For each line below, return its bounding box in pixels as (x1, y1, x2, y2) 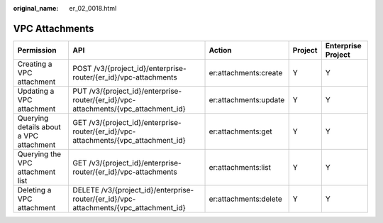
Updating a (17, 86, 55, 96)
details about (17, 121, 61, 131)
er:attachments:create (209, 67, 283, 77)
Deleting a (17, 185, 52, 195)
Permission (17, 45, 57, 55)
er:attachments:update (209, 94, 285, 104)
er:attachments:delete (209, 194, 283, 204)
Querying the (17, 149, 62, 159)
